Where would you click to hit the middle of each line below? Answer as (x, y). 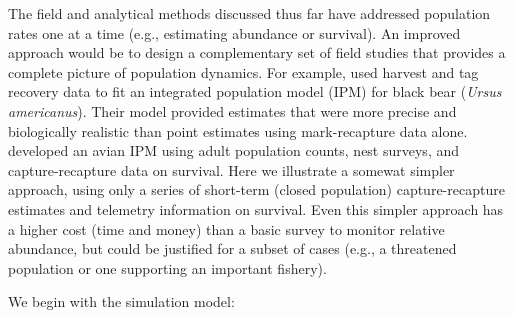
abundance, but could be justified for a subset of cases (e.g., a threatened (232, 248)
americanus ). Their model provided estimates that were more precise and (232, 110)
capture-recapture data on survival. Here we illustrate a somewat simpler (231, 169)
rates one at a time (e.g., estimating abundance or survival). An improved (234, 32)
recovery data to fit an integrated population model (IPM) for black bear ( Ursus (255, 91)
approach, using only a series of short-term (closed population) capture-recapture (256, 189)
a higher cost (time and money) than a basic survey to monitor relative (226, 228)
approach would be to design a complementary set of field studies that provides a (257, 52)
